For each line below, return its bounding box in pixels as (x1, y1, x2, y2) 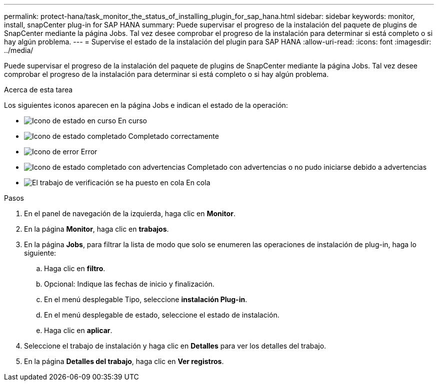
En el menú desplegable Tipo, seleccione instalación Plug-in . (44, 295, 247, 304)
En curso (118, 116, 147, 125)
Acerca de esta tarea (4, 85, 73, 94)
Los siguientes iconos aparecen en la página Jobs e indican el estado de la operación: (4, 101, 288, 109)
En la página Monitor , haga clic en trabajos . (24, 225, 169, 233)
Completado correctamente (128, 132, 219, 140)
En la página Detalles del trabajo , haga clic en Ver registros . (24, 357, 224, 366)
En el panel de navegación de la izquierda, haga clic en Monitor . (24, 209, 235, 218)
